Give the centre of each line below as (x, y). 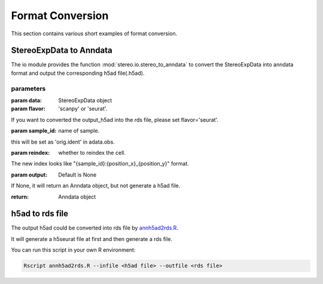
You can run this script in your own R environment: (73, 250)
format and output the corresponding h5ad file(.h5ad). (78, 73)
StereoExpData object (85, 100)
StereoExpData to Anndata (62, 51)
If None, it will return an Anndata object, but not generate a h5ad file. (96, 186)
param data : (26, 100)
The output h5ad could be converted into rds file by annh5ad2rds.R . (95, 228)
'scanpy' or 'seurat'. (83, 109)
